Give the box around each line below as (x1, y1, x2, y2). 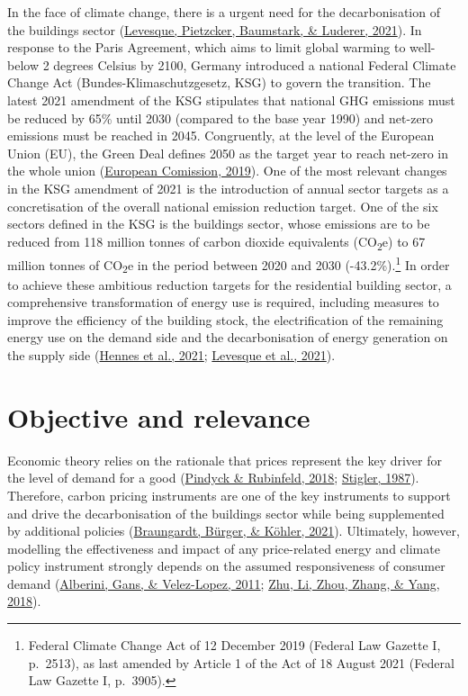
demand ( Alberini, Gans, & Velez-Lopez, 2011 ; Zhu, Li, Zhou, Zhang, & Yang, (7, 574, 440, 592)
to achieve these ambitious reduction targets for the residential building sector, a (7, 275, 452, 294)
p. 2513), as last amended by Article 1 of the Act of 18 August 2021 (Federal (28, 653, 454, 672)
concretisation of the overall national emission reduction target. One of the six (7, 196, 438, 215)
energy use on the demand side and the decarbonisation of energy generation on (7, 328, 448, 347)
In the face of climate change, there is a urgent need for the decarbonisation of (7, 3, 440, 21)
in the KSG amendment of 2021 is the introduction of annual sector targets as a (7, 178, 449, 197)
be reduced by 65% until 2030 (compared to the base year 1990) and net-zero (7, 108, 434, 127)
